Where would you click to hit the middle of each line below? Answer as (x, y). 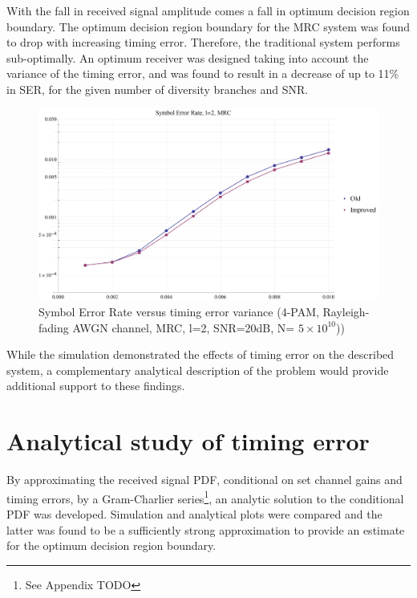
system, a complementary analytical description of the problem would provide (198, 370)
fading (54, 327)
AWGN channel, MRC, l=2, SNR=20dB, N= (184, 327)
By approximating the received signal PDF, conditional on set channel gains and (204, 480)
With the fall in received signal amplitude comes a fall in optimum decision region (208, 10)
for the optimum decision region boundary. (111, 545)
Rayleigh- (346, 312)
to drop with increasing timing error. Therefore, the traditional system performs (203, 42)
